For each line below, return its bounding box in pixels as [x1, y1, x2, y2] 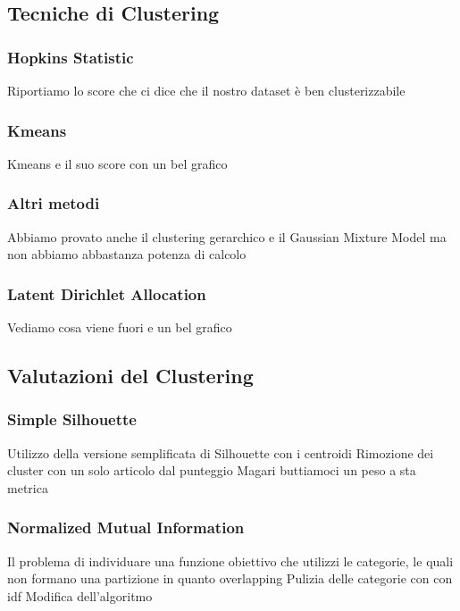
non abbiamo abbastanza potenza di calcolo [7, 245, 247, 264]
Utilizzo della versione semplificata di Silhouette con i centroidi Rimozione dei [7, 443, 434, 462]
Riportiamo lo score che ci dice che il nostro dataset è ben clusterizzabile [7, 81, 406, 99]
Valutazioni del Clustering [7, 362, 254, 389]
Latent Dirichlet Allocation [7, 282, 206, 305]
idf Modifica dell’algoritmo [7, 586, 153, 605]
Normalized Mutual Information [7, 516, 245, 539]
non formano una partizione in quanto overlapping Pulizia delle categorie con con [7, 569, 453, 588]
